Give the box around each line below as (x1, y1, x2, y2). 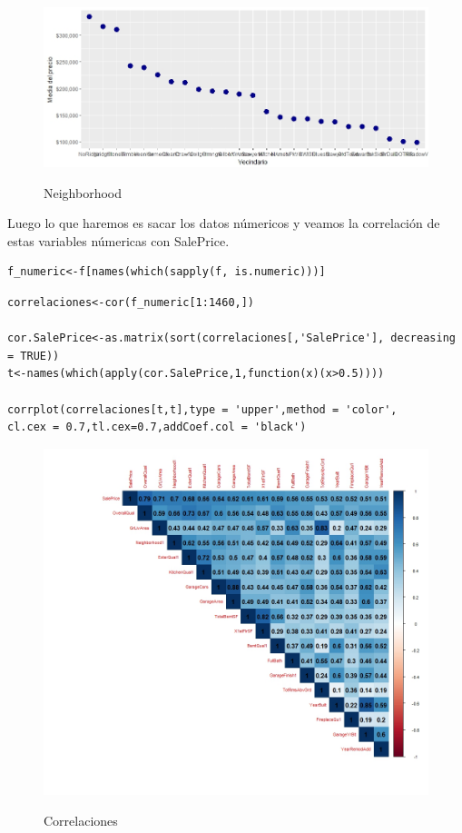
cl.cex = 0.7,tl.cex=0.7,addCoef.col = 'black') (7, 421, 307, 434)
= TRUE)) (7, 349, 60, 362)
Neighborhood (44, 183, 123, 202)
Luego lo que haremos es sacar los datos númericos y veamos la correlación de (7, 213, 440, 233)
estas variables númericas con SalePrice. (7, 231, 230, 250)
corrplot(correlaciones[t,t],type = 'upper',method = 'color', (7, 402, 398, 416)
